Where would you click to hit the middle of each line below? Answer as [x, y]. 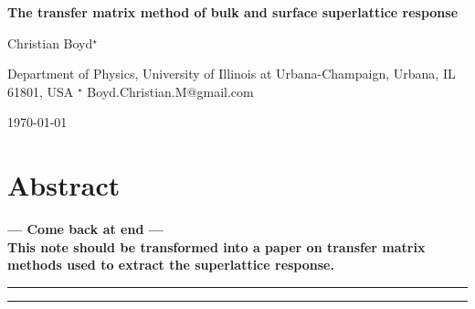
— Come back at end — [85, 229]
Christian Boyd [50, 43]
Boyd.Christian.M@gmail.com [170, 91]
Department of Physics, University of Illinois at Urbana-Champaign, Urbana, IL [232, 74]
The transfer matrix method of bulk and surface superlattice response [233, 12]
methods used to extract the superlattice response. [171, 265]
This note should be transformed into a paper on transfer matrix [216, 246]
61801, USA [41, 91]
